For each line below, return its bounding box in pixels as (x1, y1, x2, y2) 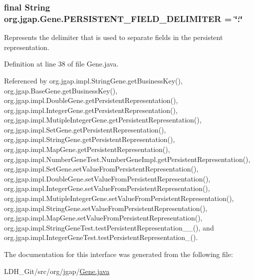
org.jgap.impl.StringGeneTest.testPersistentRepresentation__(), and (4, 222, 214, 232)
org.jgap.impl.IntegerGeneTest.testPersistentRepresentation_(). (4, 232, 198, 242)
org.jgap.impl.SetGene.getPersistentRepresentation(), (4, 124, 166, 134)
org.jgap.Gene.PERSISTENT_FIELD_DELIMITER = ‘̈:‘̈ (4, 12, 243, 24)
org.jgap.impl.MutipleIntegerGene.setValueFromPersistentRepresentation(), (4, 193, 234, 203)
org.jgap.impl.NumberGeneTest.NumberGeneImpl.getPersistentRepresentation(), (4, 153, 251, 164)
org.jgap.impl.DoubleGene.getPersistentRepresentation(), (4, 95, 178, 105)
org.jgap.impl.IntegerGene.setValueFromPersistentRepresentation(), (4, 183, 210, 193)
